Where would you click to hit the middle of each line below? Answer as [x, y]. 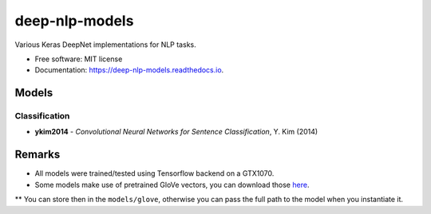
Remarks [38, 155]
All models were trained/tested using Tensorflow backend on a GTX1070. [154, 173]
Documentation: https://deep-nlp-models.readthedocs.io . [129, 70]
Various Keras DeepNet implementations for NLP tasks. [105, 45]
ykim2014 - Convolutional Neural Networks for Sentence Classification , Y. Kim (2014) [176, 132]
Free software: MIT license [79, 59]
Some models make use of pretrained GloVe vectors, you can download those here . [172, 185]
